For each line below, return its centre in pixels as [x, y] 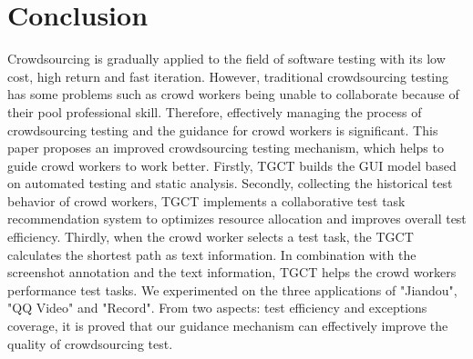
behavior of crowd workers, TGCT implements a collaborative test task [206, 200]
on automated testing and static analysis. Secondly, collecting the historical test [230, 183]
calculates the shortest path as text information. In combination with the [212, 254]
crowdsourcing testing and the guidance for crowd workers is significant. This [223, 130]
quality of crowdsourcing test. [90, 343]
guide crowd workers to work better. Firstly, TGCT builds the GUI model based [232, 165]
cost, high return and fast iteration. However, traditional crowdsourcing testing [228, 76]
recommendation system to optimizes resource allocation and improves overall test [237, 219]
